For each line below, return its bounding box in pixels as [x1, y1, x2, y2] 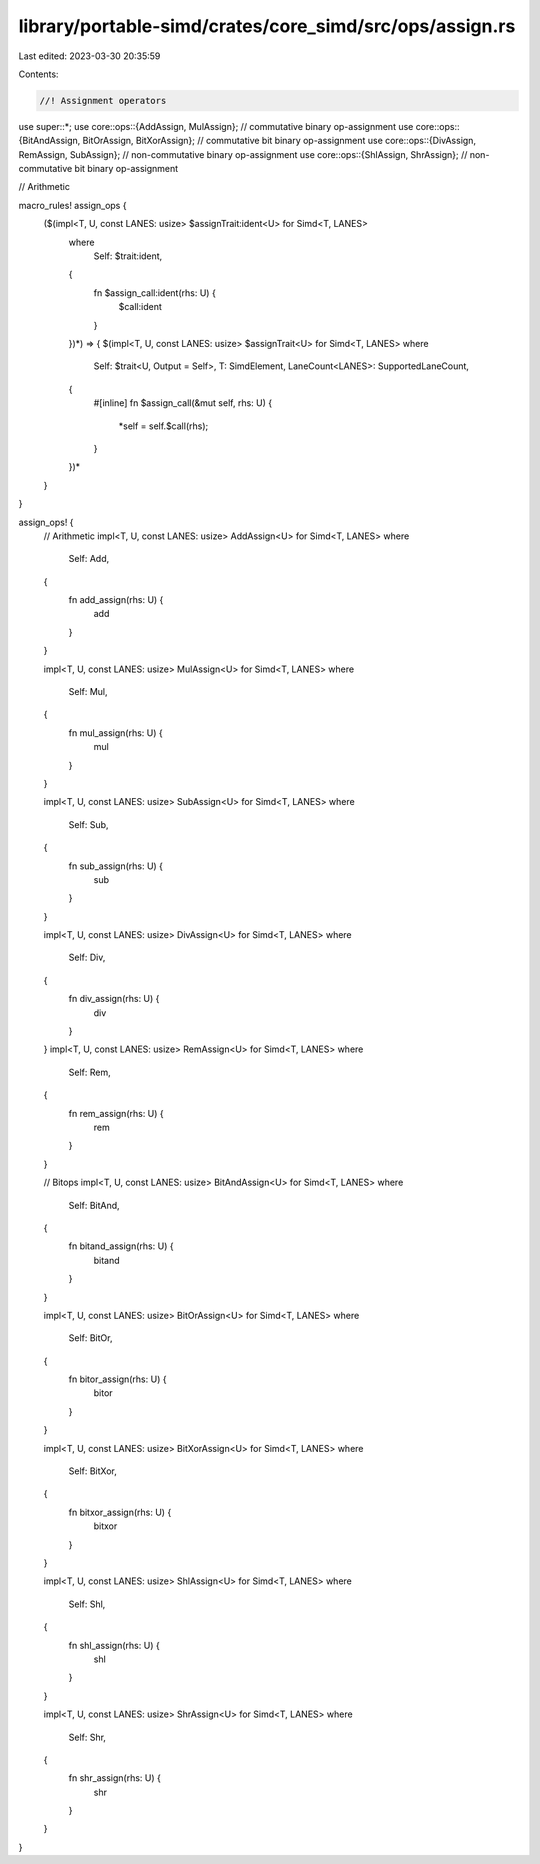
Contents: [18, 68, 59, 80]
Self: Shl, [68, 1598, 106, 1610]
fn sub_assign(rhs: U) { [68, 860, 164, 872]
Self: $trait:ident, [93, 250, 163, 262]
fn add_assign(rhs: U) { [68, 594, 164, 606]
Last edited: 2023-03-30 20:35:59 [18, 50, 161, 62]
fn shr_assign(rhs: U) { [68, 1772, 162, 1784]
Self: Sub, [68, 818, 109, 830]
